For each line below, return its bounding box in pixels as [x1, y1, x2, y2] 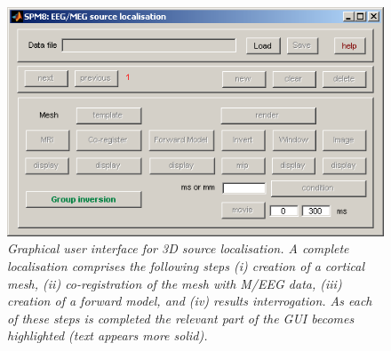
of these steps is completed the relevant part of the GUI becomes [7, 308, 355, 327]
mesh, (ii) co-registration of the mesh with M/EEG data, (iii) [7, 274, 342, 292]
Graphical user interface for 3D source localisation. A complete [7, 239, 349, 258]
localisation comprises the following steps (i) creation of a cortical [7, 257, 365, 275]
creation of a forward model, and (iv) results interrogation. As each [7, 291, 372, 310]
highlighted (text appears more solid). [7, 326, 208, 345]
